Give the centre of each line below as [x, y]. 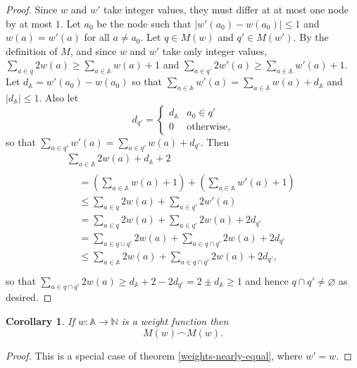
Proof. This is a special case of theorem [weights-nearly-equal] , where [154, 355]
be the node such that [144, 23]
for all [97, 37]
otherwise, [208, 127]
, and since [93, 50]
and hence [267, 280]
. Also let [59, 97]
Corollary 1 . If [40, 320]
